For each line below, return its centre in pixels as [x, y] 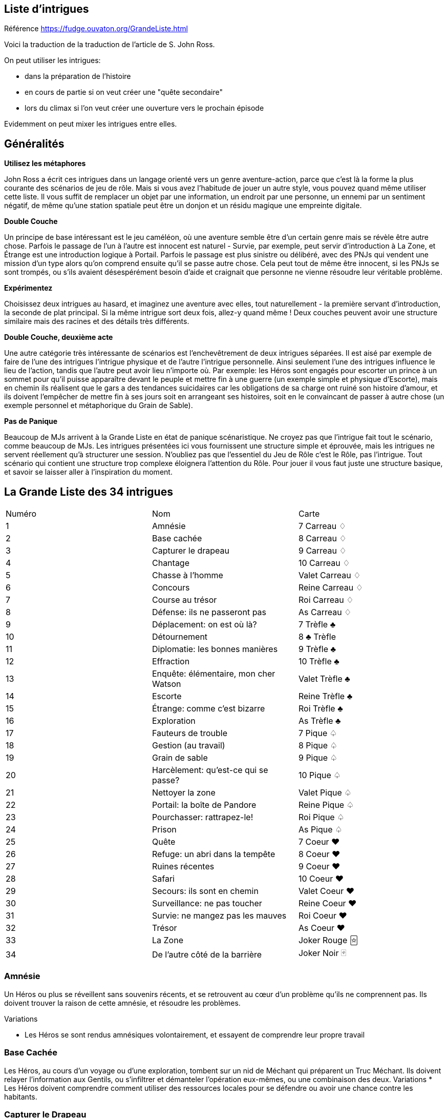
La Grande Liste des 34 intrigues [89, 492]
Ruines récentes [183, 867]
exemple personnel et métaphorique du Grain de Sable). [99, 405]
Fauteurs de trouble [189, 733]
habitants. [21, 1096]
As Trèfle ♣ [319, 721]
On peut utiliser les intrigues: [52, 60]
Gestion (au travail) [188, 746]
